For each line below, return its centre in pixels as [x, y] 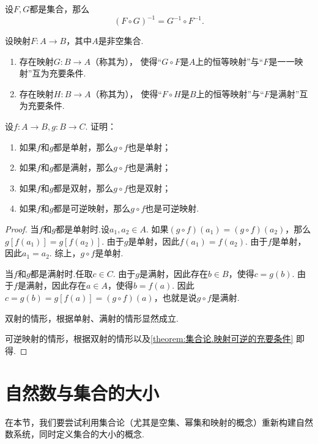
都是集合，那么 [60, 9]
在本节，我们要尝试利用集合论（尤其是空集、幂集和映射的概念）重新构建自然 [159, 422]
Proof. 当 [22, 229]
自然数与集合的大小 [82, 392]
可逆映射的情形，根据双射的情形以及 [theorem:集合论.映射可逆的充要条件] [149, 339]
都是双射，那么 [83, 187]
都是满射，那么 [83, 167]
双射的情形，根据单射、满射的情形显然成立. [92, 318]
